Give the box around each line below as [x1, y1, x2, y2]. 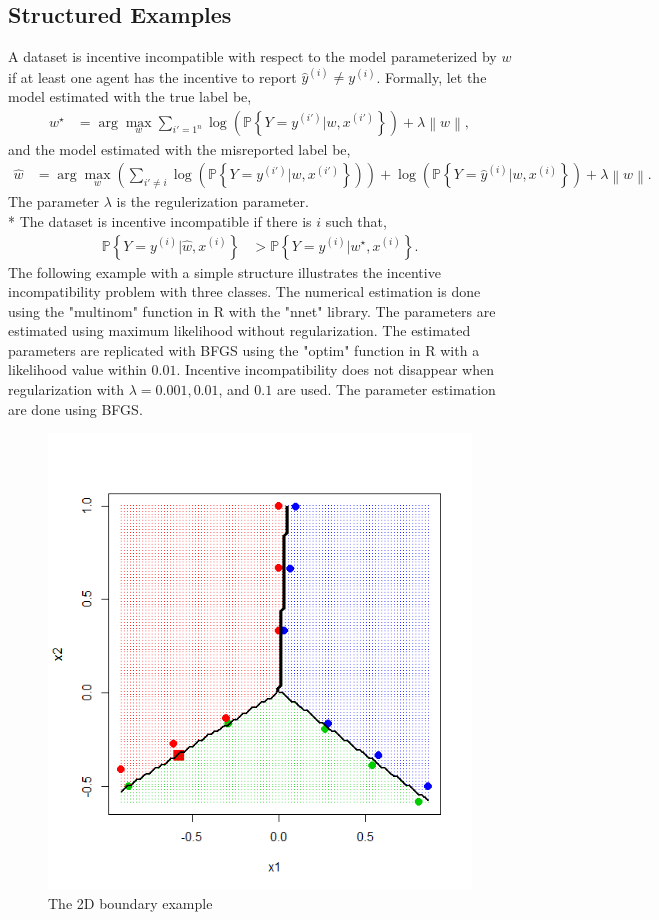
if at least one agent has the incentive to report [8, 66, 297, 87]
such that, [325, 210, 387, 231]
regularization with [8, 379, 124, 400]
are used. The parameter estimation [276, 379, 496, 400]
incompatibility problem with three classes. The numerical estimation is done [8, 281, 481, 302]
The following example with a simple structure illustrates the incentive [8, 261, 441, 282]
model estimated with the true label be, [8, 86, 252, 107]
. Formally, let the [376, 66, 487, 87]
